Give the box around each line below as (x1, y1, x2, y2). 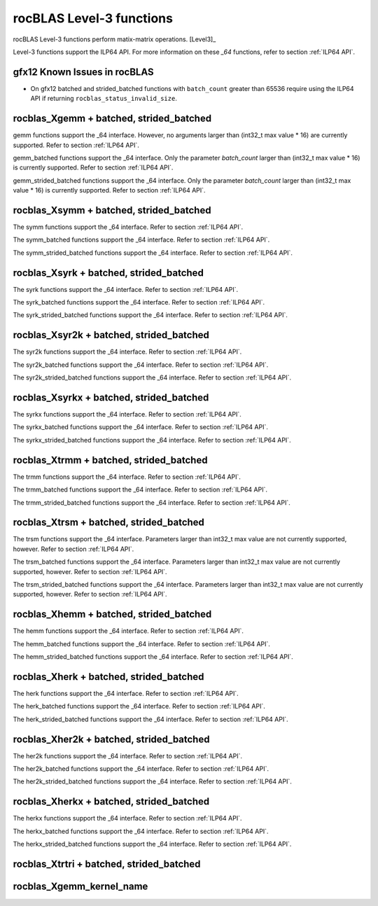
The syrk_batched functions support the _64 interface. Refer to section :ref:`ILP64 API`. (13, 298, 265, 307)
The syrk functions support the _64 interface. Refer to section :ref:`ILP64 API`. (13, 285, 238, 293)
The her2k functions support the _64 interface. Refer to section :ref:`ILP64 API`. (13, 751, 243, 760)
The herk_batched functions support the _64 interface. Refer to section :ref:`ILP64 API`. (13, 702, 266, 711)
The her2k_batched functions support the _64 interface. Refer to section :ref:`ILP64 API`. (13, 765, 269, 773)
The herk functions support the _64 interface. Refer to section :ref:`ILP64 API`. (13, 689, 239, 697)
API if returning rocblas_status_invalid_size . (30, 95, 178, 103)
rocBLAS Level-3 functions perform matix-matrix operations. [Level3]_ (13, 35, 216, 43)
